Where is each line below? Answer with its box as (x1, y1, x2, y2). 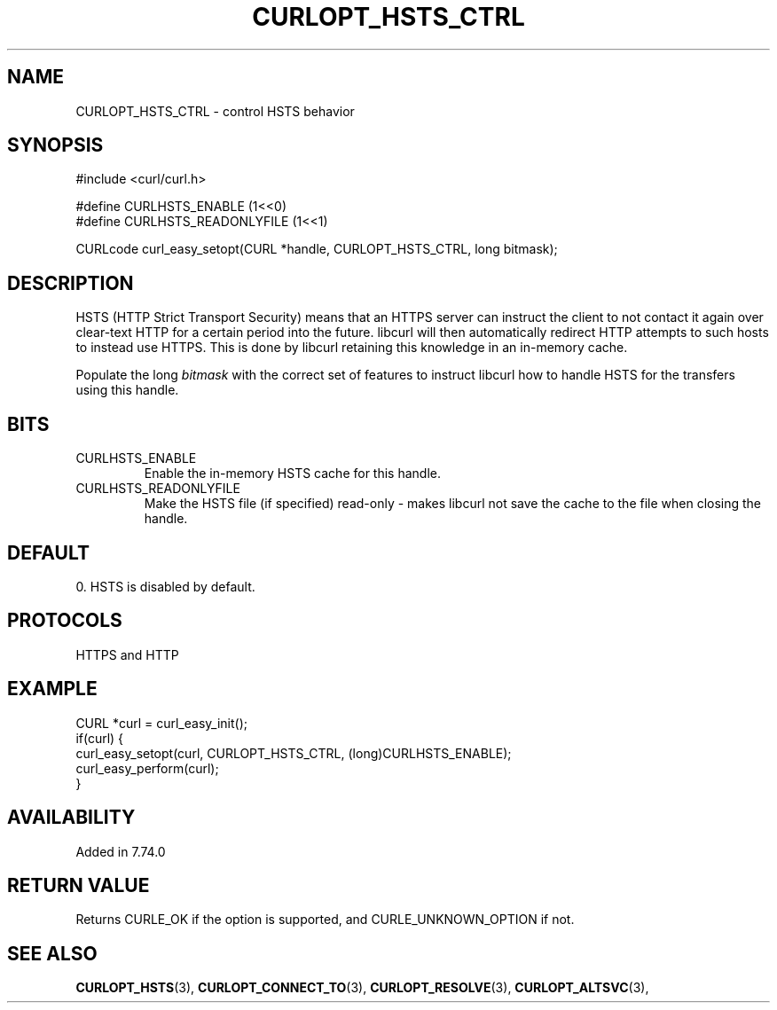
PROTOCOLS (7, 609, 122, 632)
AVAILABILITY (7, 806, 136, 829)
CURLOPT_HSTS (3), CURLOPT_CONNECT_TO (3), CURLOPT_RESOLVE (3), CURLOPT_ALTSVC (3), (75, 980, 649, 996)
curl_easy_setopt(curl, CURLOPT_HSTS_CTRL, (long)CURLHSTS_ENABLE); (75, 745, 512, 761)
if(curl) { (75, 730, 124, 746)
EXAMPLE (7, 677, 98, 701)
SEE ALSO (7, 942, 98, 965)
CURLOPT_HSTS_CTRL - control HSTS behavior (75, 103, 355, 119)
